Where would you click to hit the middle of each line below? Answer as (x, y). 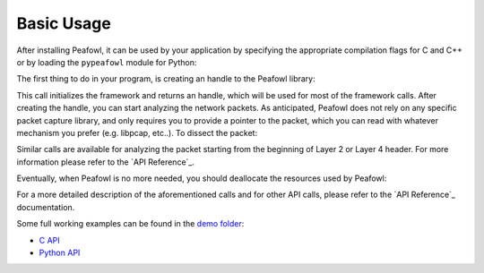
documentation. (46, 207)
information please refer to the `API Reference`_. (105, 162)
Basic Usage (64, 23)
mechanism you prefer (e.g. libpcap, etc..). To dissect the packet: (137, 132)
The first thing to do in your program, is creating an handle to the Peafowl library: (166, 79)
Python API (60, 253)
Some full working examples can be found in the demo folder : (130, 224)
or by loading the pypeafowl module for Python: (107, 62)
